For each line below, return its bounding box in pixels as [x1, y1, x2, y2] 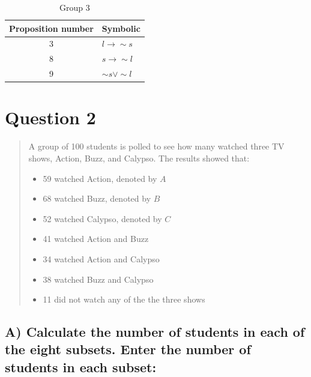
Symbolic [101, 22, 140, 34]
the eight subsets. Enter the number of [5, 340, 251, 358]
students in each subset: [5, 357, 157, 376]
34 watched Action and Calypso [43, 252, 160, 265]
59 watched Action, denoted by [43, 172, 157, 184]
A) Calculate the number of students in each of [5, 322, 305, 341]
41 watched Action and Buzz [43, 232, 149, 245]
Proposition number [9, 22, 94, 34]
